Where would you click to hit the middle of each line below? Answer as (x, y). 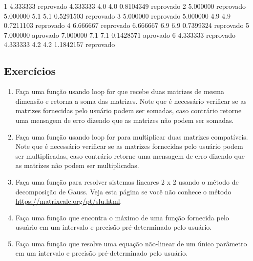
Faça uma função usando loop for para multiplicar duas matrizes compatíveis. (132, 136)
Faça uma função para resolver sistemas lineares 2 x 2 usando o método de (127, 181)
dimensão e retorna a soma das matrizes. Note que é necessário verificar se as (131, 101)
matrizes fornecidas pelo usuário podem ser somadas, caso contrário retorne (128, 110)
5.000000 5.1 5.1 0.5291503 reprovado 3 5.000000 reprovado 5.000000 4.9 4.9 (117, 15)
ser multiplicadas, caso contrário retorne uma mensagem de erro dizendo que (130, 155)
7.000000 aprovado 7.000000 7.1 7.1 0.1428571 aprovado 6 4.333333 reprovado (120, 35)
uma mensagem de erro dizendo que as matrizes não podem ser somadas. (125, 120)
